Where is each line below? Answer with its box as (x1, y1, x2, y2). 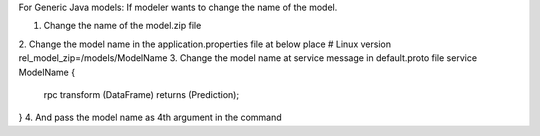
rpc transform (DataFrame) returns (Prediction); (43, 88, 240, 100)
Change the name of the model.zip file (43, 20, 202, 32)
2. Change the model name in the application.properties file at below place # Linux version (18, 38, 392, 50)
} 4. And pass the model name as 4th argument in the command (18, 111, 282, 124)
